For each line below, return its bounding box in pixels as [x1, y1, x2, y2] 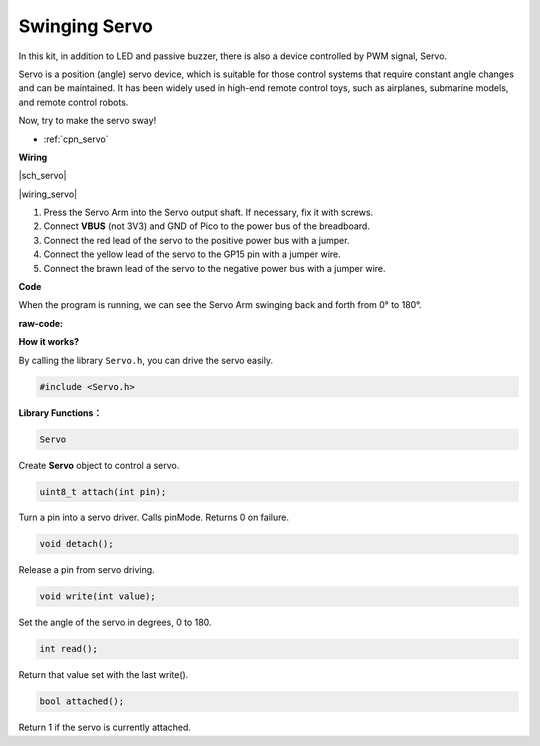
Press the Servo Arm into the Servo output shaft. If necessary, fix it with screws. [43, 206, 374, 219]
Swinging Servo [18, 15, 154, 37]
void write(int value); [39, 591, 157, 602]
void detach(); [39, 538, 114, 550]
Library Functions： [18, 406, 103, 419]
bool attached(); [39, 696, 125, 707]
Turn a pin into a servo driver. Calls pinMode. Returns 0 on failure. [18, 511, 290, 524]
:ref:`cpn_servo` [43, 133, 109, 145]
